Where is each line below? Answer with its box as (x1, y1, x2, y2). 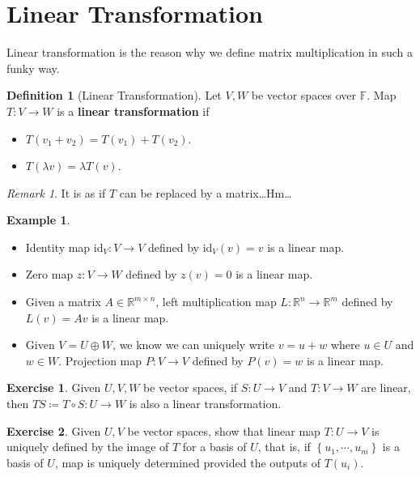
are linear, (361, 379, 411, 396)
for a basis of (182, 438, 247, 455)
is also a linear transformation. (129, 395, 282, 412)
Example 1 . (6, 211, 70, 228)
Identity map (25, 238, 91, 255)
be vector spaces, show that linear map (127, 422, 320, 439)
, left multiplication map (155, 293, 277, 310)
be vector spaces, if (143, 379, 238, 396)
